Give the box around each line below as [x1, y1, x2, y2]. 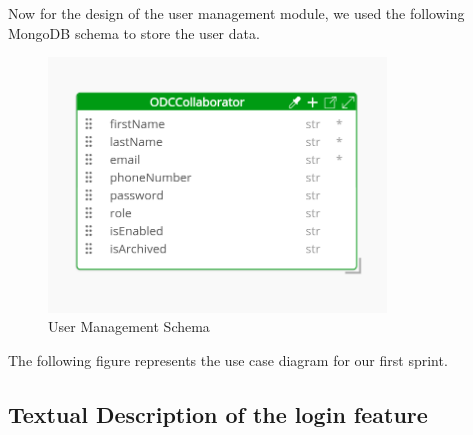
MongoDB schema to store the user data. [8, 22, 260, 43]
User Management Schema [48, 316, 210, 337]
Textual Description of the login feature [8, 398, 428, 429]
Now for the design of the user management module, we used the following [8, 3, 465, 23]
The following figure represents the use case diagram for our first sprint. [8, 350, 448, 370]
